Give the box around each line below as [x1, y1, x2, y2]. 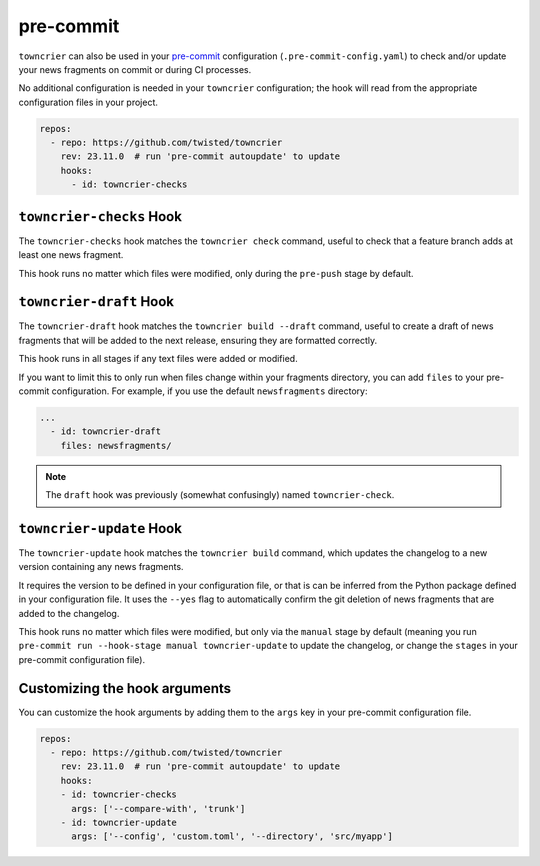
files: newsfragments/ [60, 440, 172, 451]
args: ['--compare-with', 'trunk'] [71, 803, 246, 814]
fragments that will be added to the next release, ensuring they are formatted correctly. [18, 334, 378, 346]
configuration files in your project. [18, 96, 159, 108]
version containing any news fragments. [18, 561, 184, 573]
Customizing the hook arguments [18, 680, 232, 697]
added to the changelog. [18, 607, 120, 619]
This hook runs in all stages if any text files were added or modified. [18, 353, 299, 365]
